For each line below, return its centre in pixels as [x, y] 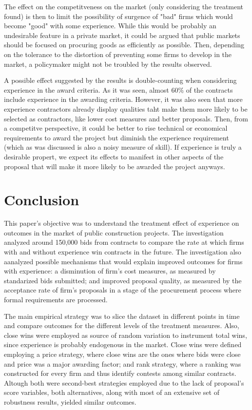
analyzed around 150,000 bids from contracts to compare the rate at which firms [124, 242]
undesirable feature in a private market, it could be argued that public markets [122, 35]
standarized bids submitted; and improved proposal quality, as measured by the [123, 280]
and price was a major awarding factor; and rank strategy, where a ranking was [123, 363]
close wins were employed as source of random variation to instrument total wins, [126, 335]
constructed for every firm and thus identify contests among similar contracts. [120, 373]
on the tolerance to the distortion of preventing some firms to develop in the [118, 54]
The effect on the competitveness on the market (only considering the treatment [124, 6]
